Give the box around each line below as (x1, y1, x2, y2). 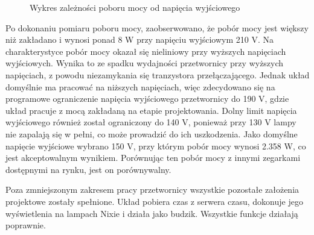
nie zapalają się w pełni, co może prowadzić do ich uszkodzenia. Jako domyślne (5, 127, 298, 140)
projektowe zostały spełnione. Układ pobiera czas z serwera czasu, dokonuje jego (5, 195, 303, 207)
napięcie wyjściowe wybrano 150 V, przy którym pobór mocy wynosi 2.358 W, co (5, 139, 306, 152)
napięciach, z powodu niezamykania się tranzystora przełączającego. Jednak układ (5, 68, 310, 81)
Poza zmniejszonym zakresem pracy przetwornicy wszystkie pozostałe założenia (5, 183, 300, 196)
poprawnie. (5, 219, 46, 231)
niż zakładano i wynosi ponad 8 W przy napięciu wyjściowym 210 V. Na (5, 33, 274, 46)
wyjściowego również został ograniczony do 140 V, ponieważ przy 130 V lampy (5, 116, 296, 128)
